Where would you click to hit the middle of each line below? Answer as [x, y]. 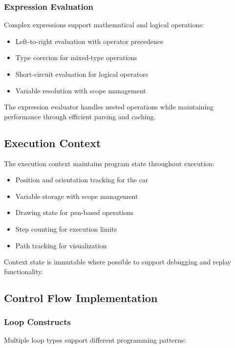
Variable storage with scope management [77, 196]
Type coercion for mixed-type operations [76, 57]
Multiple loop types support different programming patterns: [95, 340]
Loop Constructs [37, 322]
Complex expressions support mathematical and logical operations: [104, 25]
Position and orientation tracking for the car [82, 180]
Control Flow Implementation [81, 297]
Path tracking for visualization [61, 245]
